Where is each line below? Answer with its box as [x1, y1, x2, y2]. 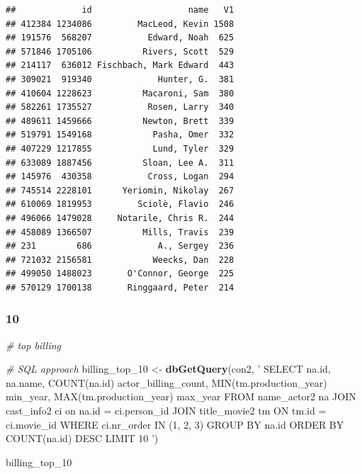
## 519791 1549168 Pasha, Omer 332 [6, 130, 234, 140]
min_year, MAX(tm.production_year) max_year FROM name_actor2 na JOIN [6, 389, 356, 404]
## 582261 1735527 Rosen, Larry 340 [6, 102, 234, 113]
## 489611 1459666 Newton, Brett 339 [6, 115, 234, 126]
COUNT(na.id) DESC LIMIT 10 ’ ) [6, 431, 159, 446]
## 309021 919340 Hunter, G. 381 [6, 74, 234, 84]
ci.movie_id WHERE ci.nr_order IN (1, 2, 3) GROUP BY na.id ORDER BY [6, 417, 344, 431]
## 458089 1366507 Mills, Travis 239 [6, 227, 234, 237]
